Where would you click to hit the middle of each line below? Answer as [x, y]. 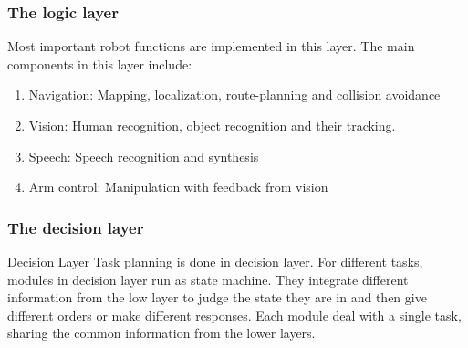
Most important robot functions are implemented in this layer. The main [211, 46]
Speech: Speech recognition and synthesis [144, 156]
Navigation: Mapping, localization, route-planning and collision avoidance [234, 95]
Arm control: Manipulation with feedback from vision [178, 187]
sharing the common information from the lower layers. [161, 333]
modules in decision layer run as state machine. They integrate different [208, 279]
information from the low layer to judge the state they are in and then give [217, 297]
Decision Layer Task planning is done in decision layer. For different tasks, [215, 261]
